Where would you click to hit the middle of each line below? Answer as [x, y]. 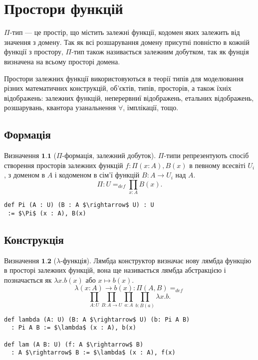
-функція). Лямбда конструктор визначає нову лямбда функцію [156, 260]
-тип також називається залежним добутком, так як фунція [160, 52]
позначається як [28, 279]
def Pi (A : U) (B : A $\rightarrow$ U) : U [79, 205]
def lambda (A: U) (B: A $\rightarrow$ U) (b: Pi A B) [97, 319]
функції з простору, [34, 52]
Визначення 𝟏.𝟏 [28, 156]
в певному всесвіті [217, 165]
